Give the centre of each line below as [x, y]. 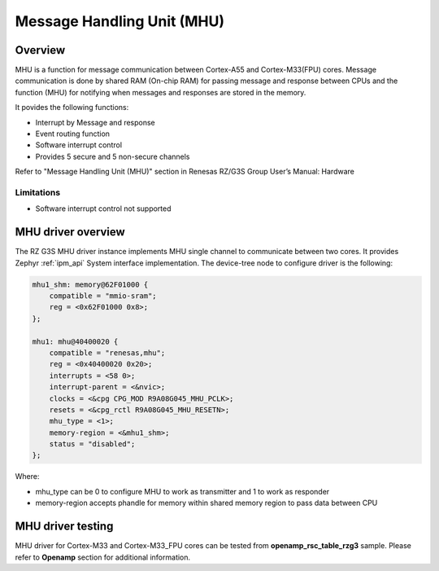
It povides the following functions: [72, 108]
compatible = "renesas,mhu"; [107, 353]
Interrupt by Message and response [96, 122]
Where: [27, 477]
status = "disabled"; [92, 444]
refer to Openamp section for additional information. [103, 557]
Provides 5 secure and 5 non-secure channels [113, 156]
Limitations [38, 192]
